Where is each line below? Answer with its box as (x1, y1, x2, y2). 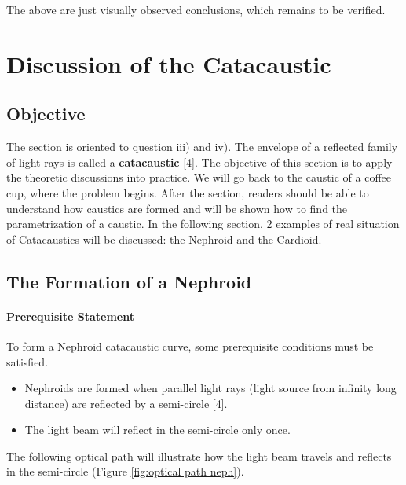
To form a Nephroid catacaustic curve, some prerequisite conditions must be (6, 337, 374, 354)
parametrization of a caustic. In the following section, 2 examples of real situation (6, 215, 400, 232)
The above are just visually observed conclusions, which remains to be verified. (6, 2, 386, 17)
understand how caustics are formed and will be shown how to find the (6, 200, 348, 216)
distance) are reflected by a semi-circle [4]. (24, 395, 228, 411)
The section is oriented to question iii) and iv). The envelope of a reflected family (6, 138, 398, 155)
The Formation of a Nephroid (6, 269, 252, 293)
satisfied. (6, 353, 49, 369)
